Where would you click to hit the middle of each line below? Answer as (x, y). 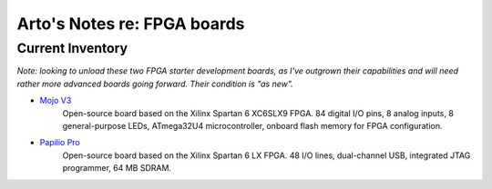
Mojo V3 (56, 101)
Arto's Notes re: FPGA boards (131, 24)
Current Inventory (72, 48)
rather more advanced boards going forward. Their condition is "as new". (155, 84)
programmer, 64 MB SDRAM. (117, 168)
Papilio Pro (60, 143)
